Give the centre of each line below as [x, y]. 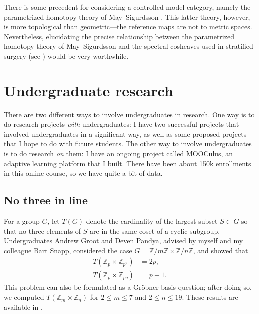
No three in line [46, 200]
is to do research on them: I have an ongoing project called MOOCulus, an [118, 153]
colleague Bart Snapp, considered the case [68, 250]
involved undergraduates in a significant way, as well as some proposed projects [125, 133]
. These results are [210, 297]
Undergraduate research [89, 90]
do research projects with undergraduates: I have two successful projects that [122, 124]
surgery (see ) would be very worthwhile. [66, 55]
